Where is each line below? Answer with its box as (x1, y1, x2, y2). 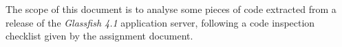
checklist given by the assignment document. (6, 29, 193, 43)
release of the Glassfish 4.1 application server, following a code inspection (6, 15, 315, 29)
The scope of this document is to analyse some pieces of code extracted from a (6, 2, 336, 16)
